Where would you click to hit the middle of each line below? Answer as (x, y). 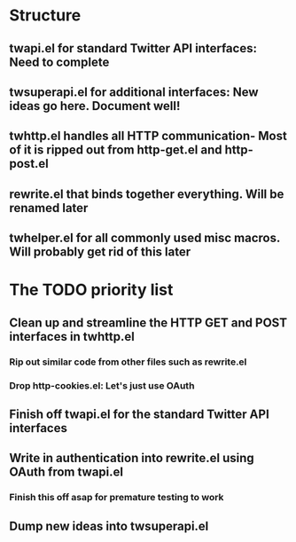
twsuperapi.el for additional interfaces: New (134, 92)
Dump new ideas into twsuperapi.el (109, 526)
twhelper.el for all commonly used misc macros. (145, 238)
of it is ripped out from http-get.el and (116, 150)
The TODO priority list (91, 290)
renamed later (49, 208)
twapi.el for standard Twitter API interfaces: (133, 48)
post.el (29, 164)
